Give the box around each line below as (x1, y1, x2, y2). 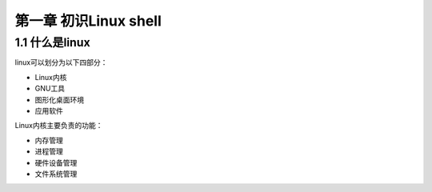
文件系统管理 (34, 169, 78, 178)
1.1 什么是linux (14, 35, 91, 50)
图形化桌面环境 (34, 94, 84, 104)
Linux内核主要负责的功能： (14, 121, 103, 130)
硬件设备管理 (34, 158, 78, 167)
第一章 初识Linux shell (14, 12, 162, 30)
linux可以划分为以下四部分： (14, 58, 108, 67)
